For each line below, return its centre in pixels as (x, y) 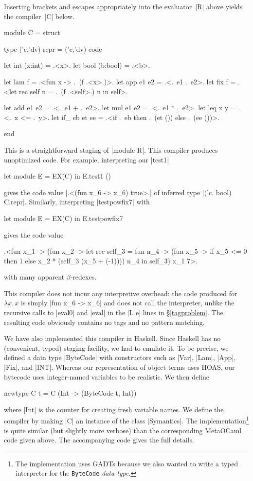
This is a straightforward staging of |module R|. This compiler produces (111, 150)
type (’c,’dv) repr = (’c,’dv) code (53, 49)
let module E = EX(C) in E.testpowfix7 (63, 218)
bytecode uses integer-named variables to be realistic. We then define (107, 376)
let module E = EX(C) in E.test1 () (57, 176)
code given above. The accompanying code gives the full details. (99, 440)
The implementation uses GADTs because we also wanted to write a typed (127, 463)
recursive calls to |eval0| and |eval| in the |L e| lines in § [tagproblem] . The (114, 312)
